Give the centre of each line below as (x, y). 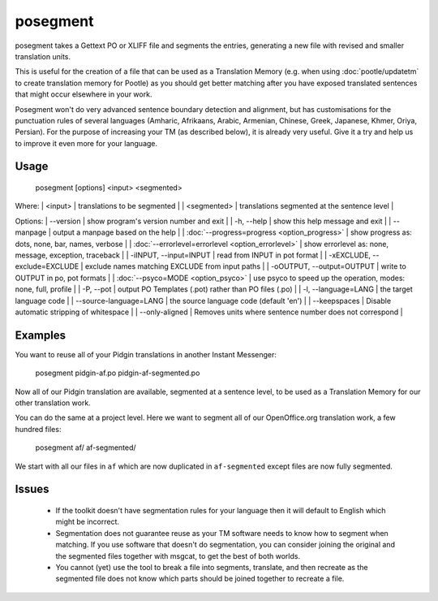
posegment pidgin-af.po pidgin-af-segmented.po (118, 373)
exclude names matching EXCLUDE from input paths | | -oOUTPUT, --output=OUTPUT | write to (246, 266)
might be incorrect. (88, 522)
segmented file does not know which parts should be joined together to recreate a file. (200, 579)
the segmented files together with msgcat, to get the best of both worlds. (178, 556)
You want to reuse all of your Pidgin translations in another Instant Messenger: (146, 354)
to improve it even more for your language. (86, 143)
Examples (41, 335)
